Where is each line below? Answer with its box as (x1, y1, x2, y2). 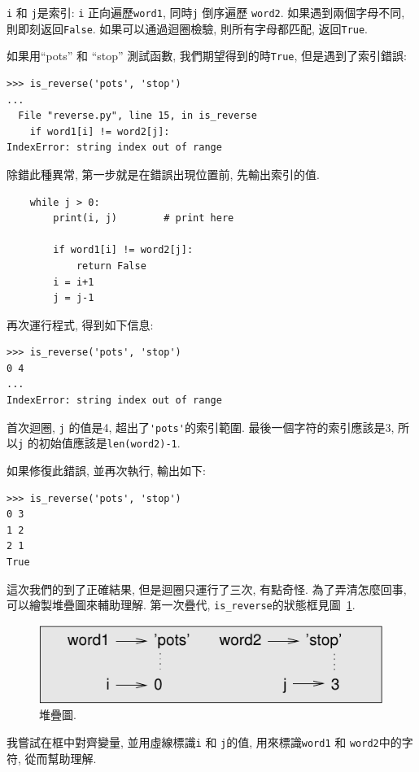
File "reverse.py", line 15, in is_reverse (18, 110, 257, 122)
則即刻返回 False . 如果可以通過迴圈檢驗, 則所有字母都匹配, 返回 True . (7, 20, 369, 37)
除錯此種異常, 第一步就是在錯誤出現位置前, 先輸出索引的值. (7, 165, 320, 182)
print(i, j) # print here (53, 212, 234, 225)
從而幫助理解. (24, 749, 97, 766)
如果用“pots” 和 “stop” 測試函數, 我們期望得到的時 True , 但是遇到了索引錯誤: (7, 47, 407, 64)
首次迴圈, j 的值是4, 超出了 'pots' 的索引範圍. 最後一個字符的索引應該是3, (7, 418, 395, 435)
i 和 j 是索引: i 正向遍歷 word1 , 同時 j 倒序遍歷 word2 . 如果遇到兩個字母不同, (7, 4, 405, 20)
